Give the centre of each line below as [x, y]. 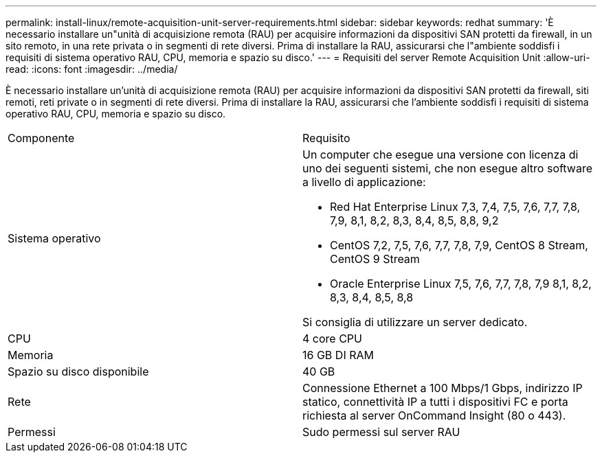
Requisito [326, 138]
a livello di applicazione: [364, 182]
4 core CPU [332, 339]
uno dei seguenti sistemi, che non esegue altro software [447, 168]
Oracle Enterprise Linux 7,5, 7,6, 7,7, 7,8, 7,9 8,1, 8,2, [461, 284]
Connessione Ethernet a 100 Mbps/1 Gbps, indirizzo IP [443, 388]
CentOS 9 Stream [375, 259]
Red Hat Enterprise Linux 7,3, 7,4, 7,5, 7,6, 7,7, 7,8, [455, 207]
